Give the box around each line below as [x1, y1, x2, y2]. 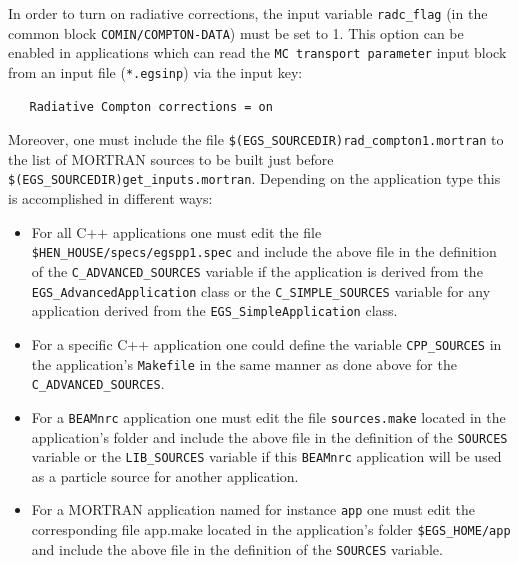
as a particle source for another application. [31, 465, 299, 486]
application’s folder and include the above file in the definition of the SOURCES [31, 426, 508, 447]
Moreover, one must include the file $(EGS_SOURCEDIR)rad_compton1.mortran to [8, 129, 504, 150]
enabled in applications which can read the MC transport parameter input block [8, 42, 507, 63]
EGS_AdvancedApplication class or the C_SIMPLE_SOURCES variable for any [31, 280, 491, 301]
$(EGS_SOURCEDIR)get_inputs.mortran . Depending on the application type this [8, 168, 501, 189]
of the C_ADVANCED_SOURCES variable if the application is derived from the [31, 260, 483, 281]
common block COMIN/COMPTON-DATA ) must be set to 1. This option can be [8, 22, 464, 43]
